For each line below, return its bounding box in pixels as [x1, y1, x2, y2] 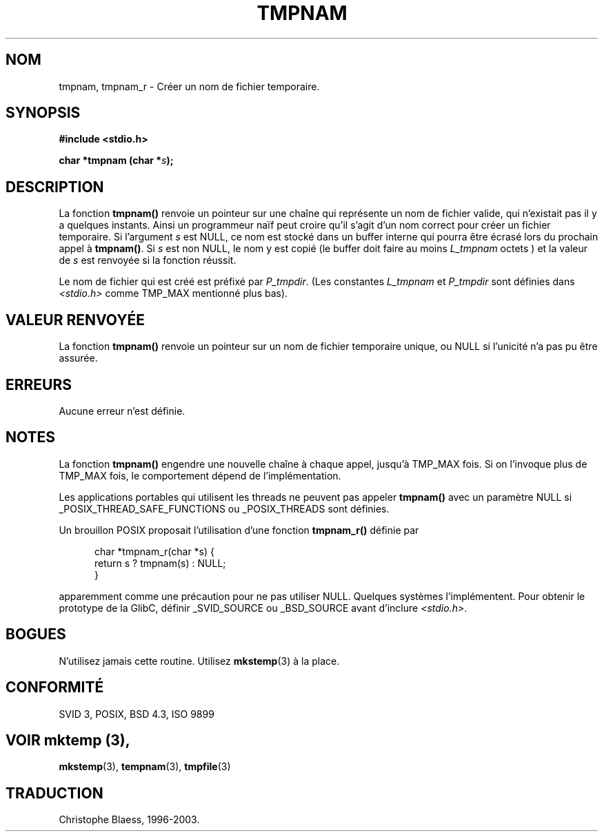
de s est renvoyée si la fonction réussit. [59, 254, 236, 267]
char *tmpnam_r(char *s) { [94, 545, 215, 557]
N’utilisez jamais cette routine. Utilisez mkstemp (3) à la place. [59, 654, 340, 667]
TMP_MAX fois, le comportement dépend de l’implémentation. [59, 469, 341, 482]
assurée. [59, 352, 98, 364]
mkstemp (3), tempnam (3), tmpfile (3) [59, 761, 231, 773]
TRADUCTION [6, 784, 103, 802]
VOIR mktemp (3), [6, 731, 130, 749]
